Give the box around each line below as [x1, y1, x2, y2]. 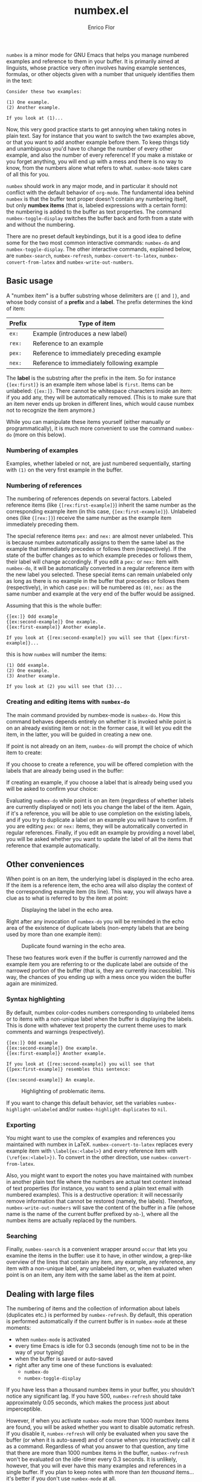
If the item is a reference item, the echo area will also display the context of [6, 882, 193, 889]
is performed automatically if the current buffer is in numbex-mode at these [6, 1318, 188, 1325]
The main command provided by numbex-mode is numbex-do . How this [6, 711, 181, 718]
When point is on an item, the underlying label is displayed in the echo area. [6, 875, 195, 883]
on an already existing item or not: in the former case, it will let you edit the [6, 724, 192, 732]
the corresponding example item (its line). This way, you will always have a [6, 888, 192, 895]
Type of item [78, 319, 116, 327]
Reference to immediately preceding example [33, 349, 162, 357]
